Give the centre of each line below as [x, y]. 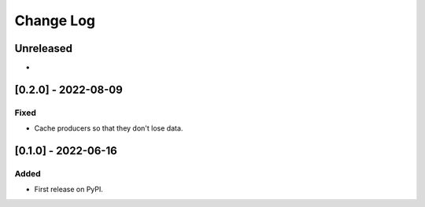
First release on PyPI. [69, 190]
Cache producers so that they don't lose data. [109, 128]
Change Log [55, 20]
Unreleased [44, 48]
